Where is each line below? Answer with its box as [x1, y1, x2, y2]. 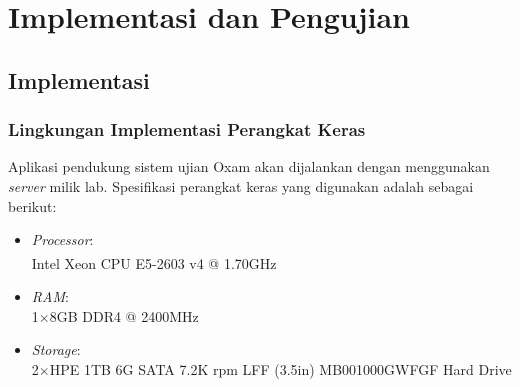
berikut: [8, 195, 57, 216]
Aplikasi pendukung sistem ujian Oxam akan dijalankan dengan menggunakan [8, 156, 490, 177]
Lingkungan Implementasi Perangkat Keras [8, 117, 366, 142]
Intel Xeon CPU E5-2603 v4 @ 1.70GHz [31, 252, 277, 273]
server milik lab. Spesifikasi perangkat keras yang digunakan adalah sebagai [8, 175, 474, 196]
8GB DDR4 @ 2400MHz [49, 305, 199, 326]
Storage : [31, 339, 81, 360]
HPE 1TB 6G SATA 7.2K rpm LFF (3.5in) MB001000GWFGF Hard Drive [49, 358, 512, 379]
